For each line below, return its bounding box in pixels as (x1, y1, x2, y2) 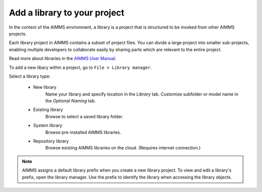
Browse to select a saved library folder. (45, 113, 124, 119)
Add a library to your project (9, 7, 125, 18)
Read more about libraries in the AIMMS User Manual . (9, 56, 116, 62)
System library (33, 123, 63, 128)
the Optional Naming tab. (45, 98, 96, 104)
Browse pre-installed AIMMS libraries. (45, 129, 121, 135)
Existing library (33, 107, 63, 112)
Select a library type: (9, 73, 51, 79)
